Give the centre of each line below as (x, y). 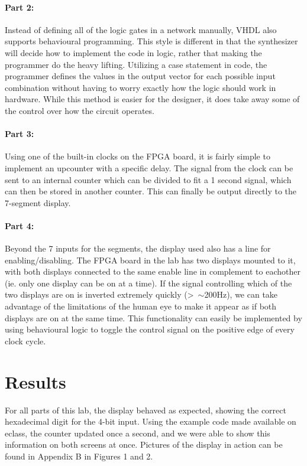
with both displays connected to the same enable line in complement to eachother (153, 271)
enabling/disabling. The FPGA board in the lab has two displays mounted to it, (150, 260)
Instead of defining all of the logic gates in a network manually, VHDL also (141, 29)
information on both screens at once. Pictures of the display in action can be (144, 444)
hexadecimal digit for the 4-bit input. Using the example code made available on (151, 421)
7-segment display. (38, 202)
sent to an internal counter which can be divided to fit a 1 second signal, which (148, 179)
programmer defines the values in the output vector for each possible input (140, 76)
